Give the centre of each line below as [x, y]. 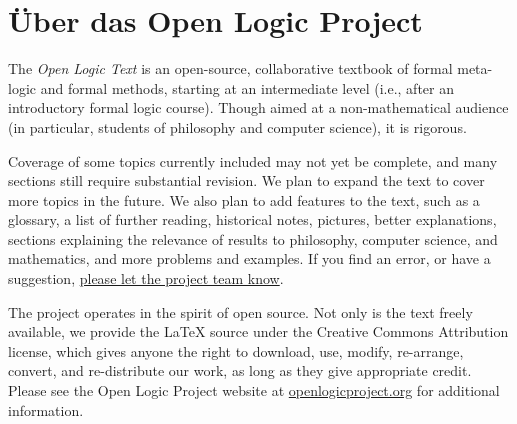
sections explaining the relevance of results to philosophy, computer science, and [253, 238]
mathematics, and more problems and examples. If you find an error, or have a [249, 258]
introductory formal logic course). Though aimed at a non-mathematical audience [258, 107]
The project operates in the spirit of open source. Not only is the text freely [240, 311]
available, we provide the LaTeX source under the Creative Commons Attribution [258, 331]
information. [46, 409]
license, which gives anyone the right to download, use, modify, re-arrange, [236, 350]
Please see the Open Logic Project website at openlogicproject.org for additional [254, 390]
